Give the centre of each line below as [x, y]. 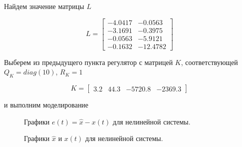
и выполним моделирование [46, 105]
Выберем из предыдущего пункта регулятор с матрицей [89, 62]
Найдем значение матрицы [44, 6]
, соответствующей [209, 62]
